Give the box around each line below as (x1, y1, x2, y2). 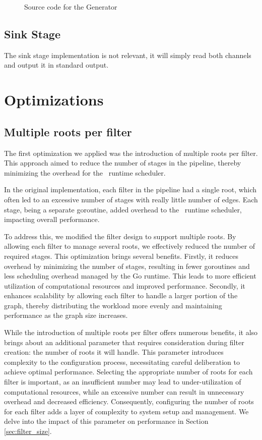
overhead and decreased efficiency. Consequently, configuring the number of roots (4, 396, 254, 407)
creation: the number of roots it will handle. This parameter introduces (4, 347, 224, 357)
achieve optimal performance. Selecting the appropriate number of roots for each (4, 366, 253, 377)
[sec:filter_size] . (4, 426, 52, 436)
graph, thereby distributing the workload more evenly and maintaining (4, 300, 222, 310)
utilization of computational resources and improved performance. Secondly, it (4, 280, 245, 291)
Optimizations (4, 89, 104, 110)
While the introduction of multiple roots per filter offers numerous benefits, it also (4, 327, 258, 338)
